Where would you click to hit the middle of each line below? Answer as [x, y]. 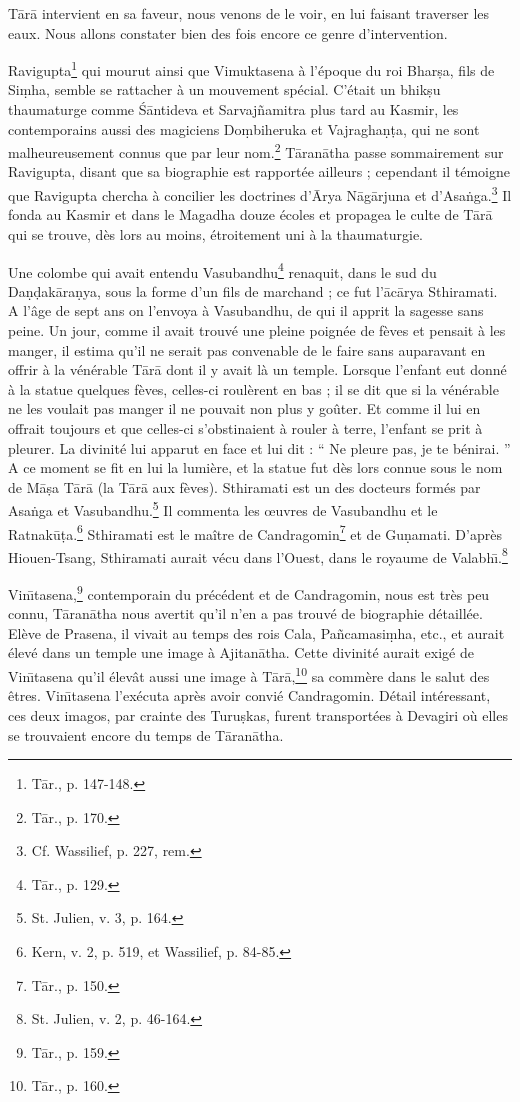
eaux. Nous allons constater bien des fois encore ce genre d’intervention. [228, 32]
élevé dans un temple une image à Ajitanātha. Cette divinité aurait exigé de [241, 652]
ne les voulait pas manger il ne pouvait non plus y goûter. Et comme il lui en [244, 408]
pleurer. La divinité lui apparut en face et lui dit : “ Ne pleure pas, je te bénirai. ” [259, 447]
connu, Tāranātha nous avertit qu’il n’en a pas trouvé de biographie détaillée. [245, 613]
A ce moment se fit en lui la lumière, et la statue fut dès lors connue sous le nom [255, 467]
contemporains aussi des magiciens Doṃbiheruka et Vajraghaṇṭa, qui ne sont [244, 128]
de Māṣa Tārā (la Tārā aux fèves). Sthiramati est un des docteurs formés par [244, 486]
